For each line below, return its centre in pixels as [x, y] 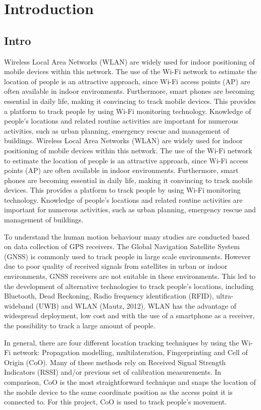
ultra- [225, 296]
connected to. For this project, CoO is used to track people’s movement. [116, 402]
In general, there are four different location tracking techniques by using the [122, 342]
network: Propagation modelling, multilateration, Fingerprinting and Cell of [130, 352]
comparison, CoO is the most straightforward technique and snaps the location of [130, 382]
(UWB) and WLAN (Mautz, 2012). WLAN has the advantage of [136, 305]
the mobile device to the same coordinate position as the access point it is [118, 392]
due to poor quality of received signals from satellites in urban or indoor [116, 266]
